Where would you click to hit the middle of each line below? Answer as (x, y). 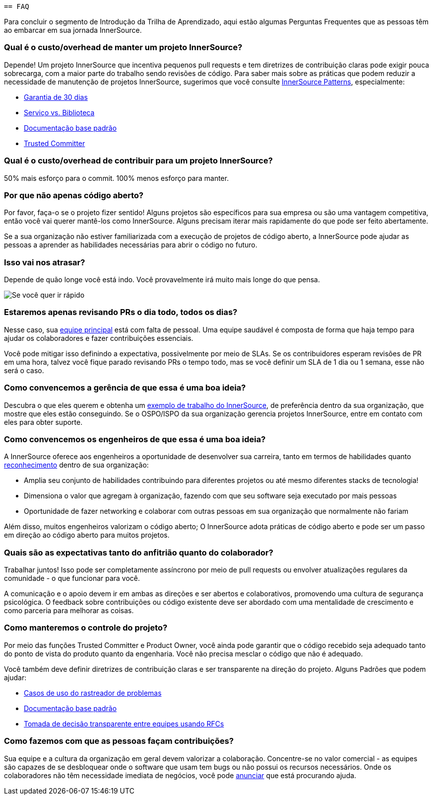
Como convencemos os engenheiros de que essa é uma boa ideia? (135, 439)
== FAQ (17, 6)
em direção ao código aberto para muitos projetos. (87, 535)
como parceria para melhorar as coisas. (69, 610)
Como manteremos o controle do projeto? (86, 628)
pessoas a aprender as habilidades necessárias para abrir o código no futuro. (131, 245)
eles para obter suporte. (43, 422)
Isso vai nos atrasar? (45, 262)
